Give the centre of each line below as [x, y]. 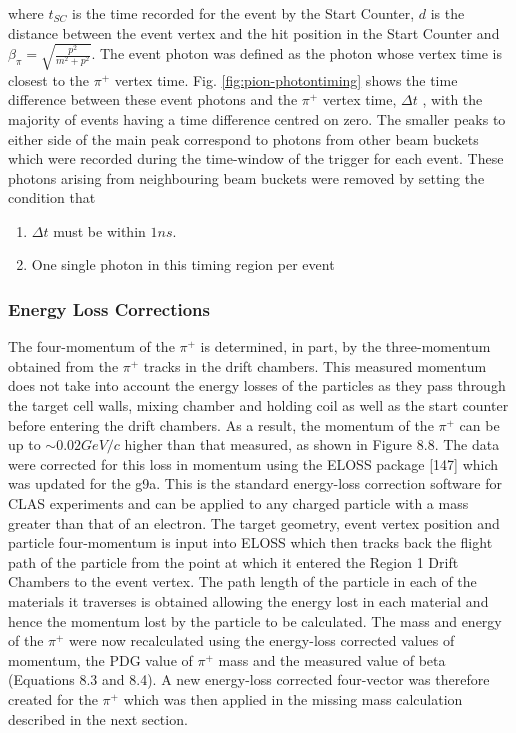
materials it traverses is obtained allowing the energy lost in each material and [248, 601]
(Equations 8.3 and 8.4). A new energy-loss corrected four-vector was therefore [249, 679]
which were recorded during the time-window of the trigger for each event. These [256, 158]
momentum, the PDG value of [100, 659]
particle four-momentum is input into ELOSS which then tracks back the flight [250, 542]
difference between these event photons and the [153, 99]
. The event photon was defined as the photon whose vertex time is [297, 53]
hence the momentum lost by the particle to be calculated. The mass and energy [255, 620]
